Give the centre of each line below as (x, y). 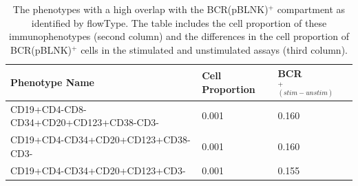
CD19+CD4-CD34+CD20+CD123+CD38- (101, 139)
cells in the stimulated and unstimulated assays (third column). (214, 49)
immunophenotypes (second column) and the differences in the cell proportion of (179, 36)
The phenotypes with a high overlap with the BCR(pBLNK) (140, 9)
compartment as (311, 9)
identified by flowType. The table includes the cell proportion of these (179, 22)
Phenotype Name (52, 82)
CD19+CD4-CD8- (49, 108)
